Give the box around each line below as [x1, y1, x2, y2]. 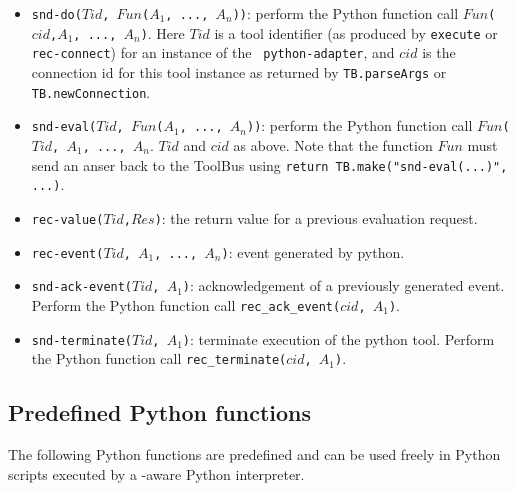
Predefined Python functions [8, 397, 312, 428]
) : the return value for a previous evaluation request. [154, 207, 478, 228]
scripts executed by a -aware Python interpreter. [8, 463, 305, 484]
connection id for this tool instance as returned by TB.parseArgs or [31, 61, 447, 82]
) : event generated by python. [221, 241, 405, 262]
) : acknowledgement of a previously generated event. [182, 275, 505, 296]
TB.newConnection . [31, 81, 151, 102]
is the [422, 42, 456, 63]
